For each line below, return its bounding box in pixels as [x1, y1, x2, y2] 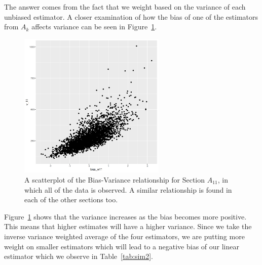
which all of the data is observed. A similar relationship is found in [24, 184, 232, 195]
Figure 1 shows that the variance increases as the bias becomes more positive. [4, 211, 247, 222]
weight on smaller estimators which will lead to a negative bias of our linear [4, 241, 239, 251]
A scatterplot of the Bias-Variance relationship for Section [24, 174, 205, 185]
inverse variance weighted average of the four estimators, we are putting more [4, 231, 245, 241]
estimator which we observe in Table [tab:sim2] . [4, 251, 153, 261]
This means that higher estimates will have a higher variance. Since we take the [4, 221, 252, 232]
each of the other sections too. [24, 194, 118, 205]
